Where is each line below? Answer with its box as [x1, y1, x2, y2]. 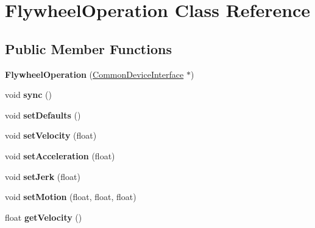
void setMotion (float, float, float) [5, 190, 136, 203]
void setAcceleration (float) [5, 149, 115, 162]
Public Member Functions [5, 39, 172, 58]
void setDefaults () [5, 108, 81, 121]
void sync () [5, 88, 52, 101]
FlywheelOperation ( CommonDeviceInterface [5, 67, 184, 80]
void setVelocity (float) [5, 129, 97, 142]
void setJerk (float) [5, 170, 80, 182]
